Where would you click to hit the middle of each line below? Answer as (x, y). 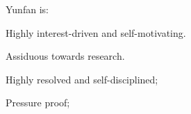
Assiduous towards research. (65, 56)
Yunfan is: (27, 9)
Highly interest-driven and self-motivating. (96, 32)
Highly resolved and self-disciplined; (82, 79)
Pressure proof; (38, 103)
